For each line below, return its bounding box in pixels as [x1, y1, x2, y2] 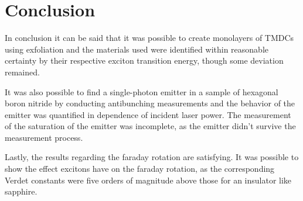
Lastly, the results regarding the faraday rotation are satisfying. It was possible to [5, 151, 299, 163]
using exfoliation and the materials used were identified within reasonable [5, 43, 269, 55]
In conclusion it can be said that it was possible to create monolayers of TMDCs [5, 32, 294, 44]
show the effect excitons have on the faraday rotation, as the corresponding [5, 162, 275, 175]
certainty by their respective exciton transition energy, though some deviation [5, 54, 284, 67]
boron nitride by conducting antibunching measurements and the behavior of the [5, 97, 295, 109]
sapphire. [5, 185, 38, 197]
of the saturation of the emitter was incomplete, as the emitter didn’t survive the [5, 120, 296, 132]
